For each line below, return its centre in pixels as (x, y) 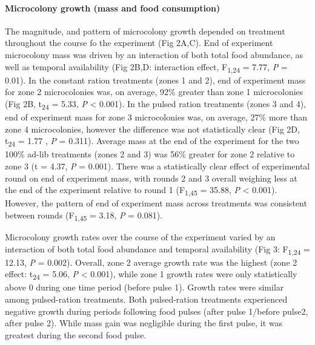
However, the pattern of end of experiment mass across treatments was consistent (156, 203)
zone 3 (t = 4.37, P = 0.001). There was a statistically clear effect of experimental (157, 166)
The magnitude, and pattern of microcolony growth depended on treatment (145, 31)
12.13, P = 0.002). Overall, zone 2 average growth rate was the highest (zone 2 (151, 262)
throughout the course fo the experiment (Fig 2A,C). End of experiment (139, 43)
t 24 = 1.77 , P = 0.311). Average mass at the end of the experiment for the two (152, 141)
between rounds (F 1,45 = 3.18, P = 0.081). (84, 215)
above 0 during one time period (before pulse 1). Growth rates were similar (144, 287)
